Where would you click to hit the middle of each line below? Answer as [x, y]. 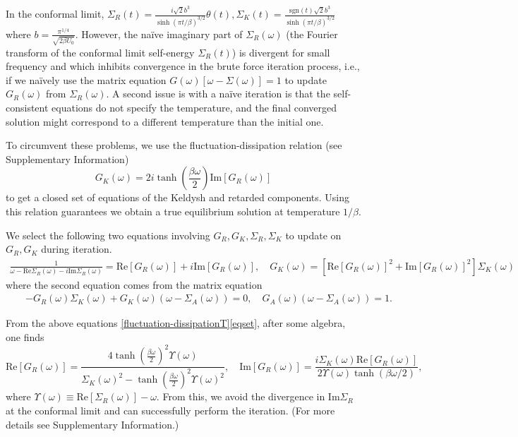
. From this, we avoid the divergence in [241, 396]
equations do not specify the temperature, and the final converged [194, 108]
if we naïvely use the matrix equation [86, 79]
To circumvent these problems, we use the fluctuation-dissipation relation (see [174, 145]
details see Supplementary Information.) [92, 424]
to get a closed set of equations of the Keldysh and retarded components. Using [178, 197]
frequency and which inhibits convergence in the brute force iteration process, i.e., [183, 66]
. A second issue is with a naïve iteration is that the [218, 94]
